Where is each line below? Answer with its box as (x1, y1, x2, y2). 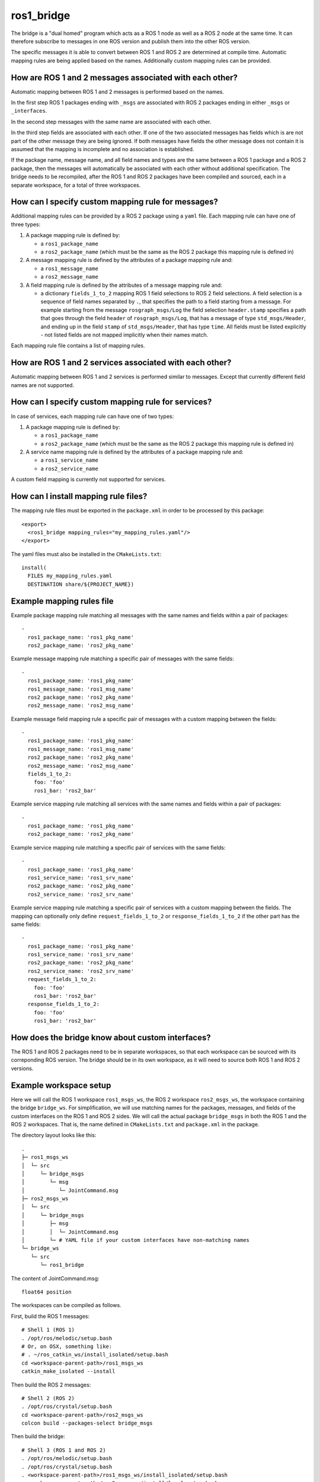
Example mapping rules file (11, 596, 114, 606)
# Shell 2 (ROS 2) (21, 1395, 75, 1401)
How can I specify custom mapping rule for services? (11, 397, 212, 407)
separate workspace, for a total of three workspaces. (11, 181, 141, 189)
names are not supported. (11, 381, 74, 388)
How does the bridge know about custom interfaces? (11, 1033, 211, 1043)
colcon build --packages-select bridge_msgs (21, 1420, 153, 1427)
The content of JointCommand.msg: (11, 1275, 100, 1282)
